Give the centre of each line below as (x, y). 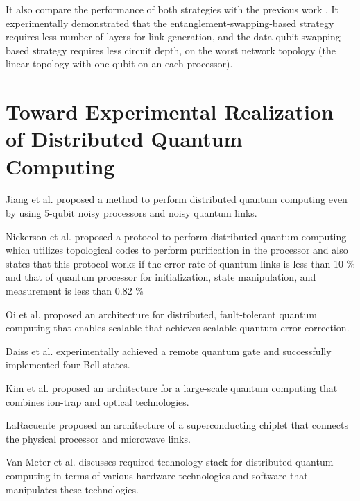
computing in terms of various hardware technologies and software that (157, 475)
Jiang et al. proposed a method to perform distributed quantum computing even (177, 199)
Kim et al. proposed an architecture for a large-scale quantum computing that (172, 388)
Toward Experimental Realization (170, 112)
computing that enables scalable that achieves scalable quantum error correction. (178, 328)
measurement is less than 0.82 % (75, 291)
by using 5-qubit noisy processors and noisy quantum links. (131, 213)
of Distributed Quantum (124, 139)
